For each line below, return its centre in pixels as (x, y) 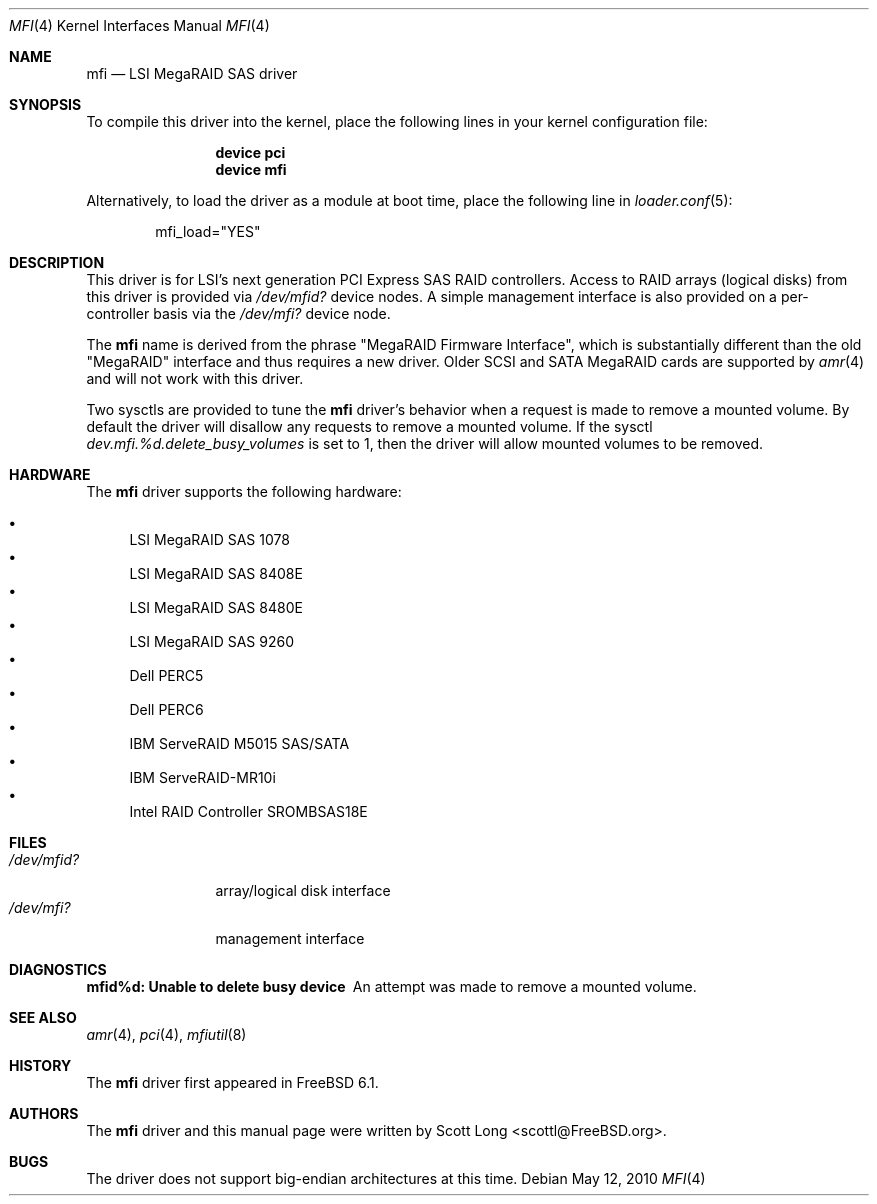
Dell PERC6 (166, 709)
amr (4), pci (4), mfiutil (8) (166, 1034)
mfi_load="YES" (208, 231)
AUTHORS (44, 1113)
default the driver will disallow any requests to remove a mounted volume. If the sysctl (369, 426)
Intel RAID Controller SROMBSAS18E (248, 811)
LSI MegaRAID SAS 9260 (212, 641)
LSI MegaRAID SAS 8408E (216, 573)
